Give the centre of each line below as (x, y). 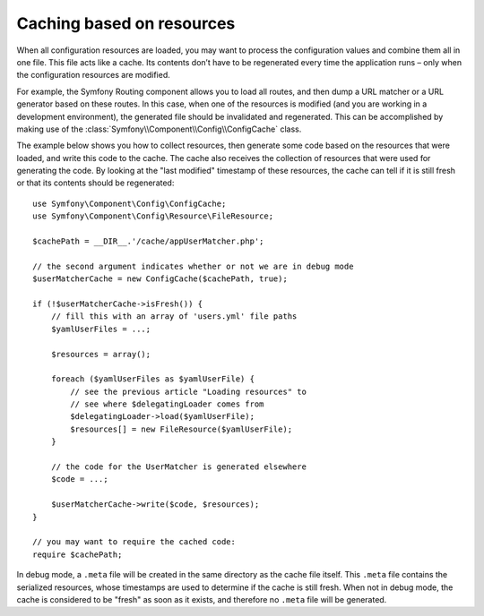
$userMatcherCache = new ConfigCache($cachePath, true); (160, 279)
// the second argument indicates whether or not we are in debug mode (193, 266)
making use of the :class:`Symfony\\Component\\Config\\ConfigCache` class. (159, 129)
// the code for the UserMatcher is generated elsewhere (178, 467)
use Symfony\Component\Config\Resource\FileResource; (153, 216)
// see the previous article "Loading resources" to (188, 391)
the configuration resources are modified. (93, 75)
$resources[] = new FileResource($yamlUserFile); (181, 429)
